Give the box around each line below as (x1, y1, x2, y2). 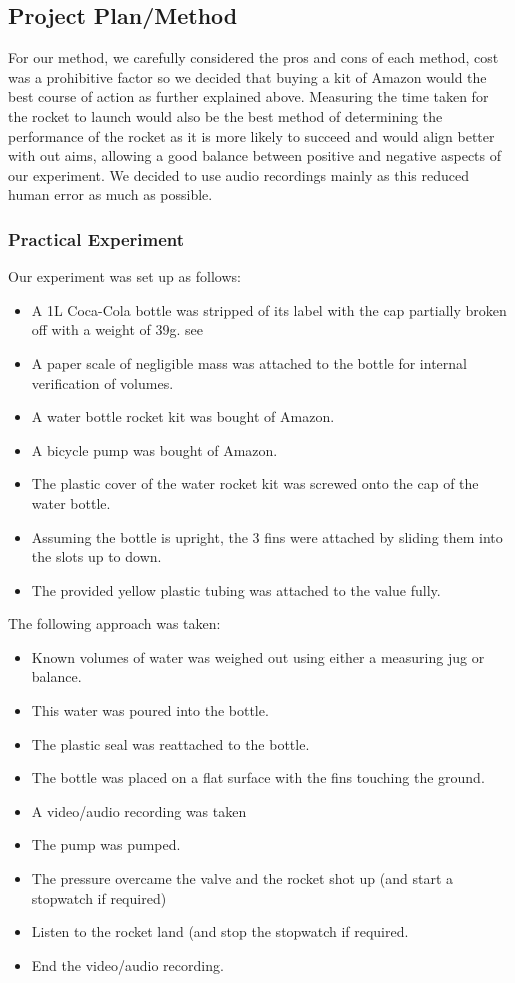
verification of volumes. (31, 372, 174, 393)
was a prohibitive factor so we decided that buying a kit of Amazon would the (8, 66, 487, 87)
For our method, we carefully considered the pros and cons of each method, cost (8, 47, 499, 68)
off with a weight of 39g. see (31, 319, 203, 340)
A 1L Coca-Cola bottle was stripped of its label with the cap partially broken (31, 299, 507, 320)
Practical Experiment (8, 226, 185, 251)
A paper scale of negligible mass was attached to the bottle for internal (31, 352, 467, 373)
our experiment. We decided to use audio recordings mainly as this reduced (8, 164, 469, 185)
